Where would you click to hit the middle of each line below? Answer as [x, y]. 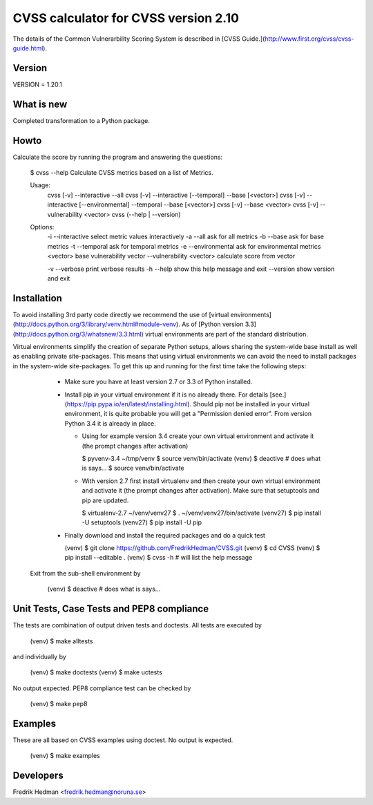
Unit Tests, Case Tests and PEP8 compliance [111, 609]
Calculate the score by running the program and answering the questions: [118, 157]
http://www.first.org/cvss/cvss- [309, 39]
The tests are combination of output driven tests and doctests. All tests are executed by [137, 625]
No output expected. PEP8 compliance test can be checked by [102, 688]
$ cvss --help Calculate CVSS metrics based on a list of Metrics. [122, 173]
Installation [37, 298]
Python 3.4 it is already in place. [110, 423]
